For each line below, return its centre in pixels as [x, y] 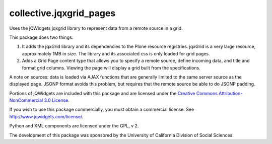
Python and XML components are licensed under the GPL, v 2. [74, 126]
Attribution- [230, 93]
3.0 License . [57, 100]
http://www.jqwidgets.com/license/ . [46, 116]
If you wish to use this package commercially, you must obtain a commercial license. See [102, 110]
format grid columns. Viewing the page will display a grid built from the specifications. [111, 67]
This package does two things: [41, 37]
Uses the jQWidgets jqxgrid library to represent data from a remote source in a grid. [96, 28]
